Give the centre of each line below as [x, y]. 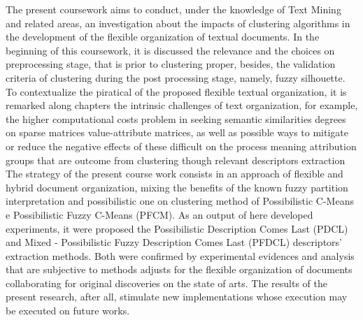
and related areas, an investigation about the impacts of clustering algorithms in [178, 23]
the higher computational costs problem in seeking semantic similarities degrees [176, 118]
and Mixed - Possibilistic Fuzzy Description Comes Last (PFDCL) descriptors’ [174, 242]
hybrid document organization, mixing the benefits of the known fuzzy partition [177, 187]
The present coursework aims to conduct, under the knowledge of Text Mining [173, 9]
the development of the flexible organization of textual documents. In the [163, 37]
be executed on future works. [68, 311]
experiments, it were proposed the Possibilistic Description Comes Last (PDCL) [177, 228]
